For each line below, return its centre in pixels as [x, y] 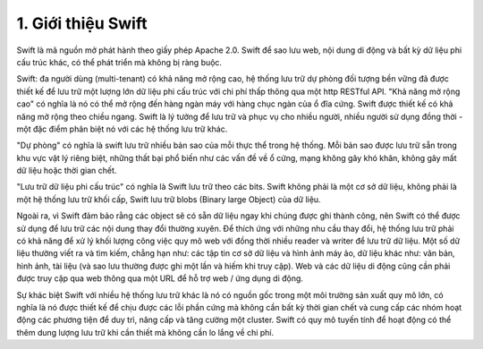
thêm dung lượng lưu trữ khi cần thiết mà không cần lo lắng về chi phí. [145, 332]
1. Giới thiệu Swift [82, 23]
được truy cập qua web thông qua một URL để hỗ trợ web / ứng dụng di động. [160, 278]
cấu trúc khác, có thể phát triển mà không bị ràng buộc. [119, 62]
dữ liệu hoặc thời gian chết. [67, 171]
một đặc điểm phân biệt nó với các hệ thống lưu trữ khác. [122, 129]
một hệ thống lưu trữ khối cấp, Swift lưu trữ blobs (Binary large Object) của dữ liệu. [169, 199]
